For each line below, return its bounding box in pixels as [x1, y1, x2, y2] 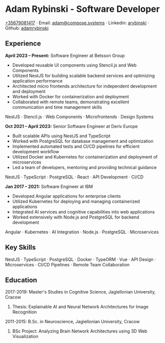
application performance [12, 78, 63, 84]
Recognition [12, 309, 37, 315]
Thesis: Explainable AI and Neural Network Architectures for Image [12, 304, 149, 310]
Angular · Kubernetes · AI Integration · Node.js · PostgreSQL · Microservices [5, 229, 159, 235]
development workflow [12, 148, 59, 154]
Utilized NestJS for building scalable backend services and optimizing [12, 73, 155, 79]
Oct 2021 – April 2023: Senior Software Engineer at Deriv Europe [5, 123, 138, 129]
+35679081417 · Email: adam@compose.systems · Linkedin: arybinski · [5, 20, 149, 26]
